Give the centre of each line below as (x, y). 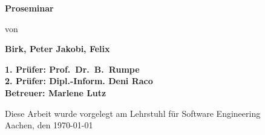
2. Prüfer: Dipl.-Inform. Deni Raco (79, 81)
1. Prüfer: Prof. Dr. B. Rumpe (72, 69)
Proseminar (29, 8)
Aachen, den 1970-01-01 (49, 125)
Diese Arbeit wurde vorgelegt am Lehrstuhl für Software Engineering (133, 113)
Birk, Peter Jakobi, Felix (57, 49)
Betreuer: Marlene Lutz (56, 92)
